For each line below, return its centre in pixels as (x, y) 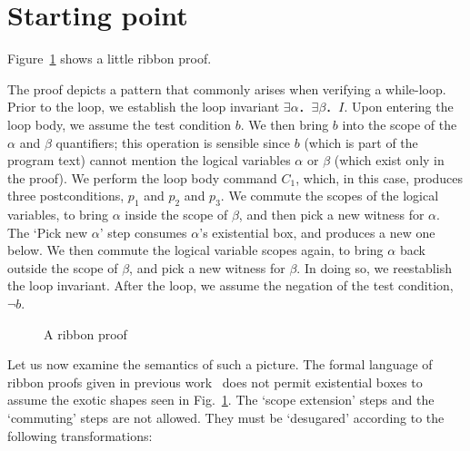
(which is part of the (361, 142)
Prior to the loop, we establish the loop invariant (144, 107)
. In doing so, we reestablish (374, 267)
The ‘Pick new (48, 232)
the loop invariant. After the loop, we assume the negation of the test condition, (230, 285)
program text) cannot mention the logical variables (149, 160)
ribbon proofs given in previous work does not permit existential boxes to (215, 382)
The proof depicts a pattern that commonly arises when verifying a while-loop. (227, 88)
